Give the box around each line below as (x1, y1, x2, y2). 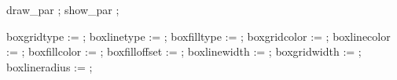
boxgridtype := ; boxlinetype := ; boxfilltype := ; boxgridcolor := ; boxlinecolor (6, 27, 391, 44)
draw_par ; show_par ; (6, 2, 119, 17)
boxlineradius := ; (6, 58, 93, 75)
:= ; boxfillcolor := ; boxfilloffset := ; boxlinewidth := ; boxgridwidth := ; (6, 43, 362, 60)
